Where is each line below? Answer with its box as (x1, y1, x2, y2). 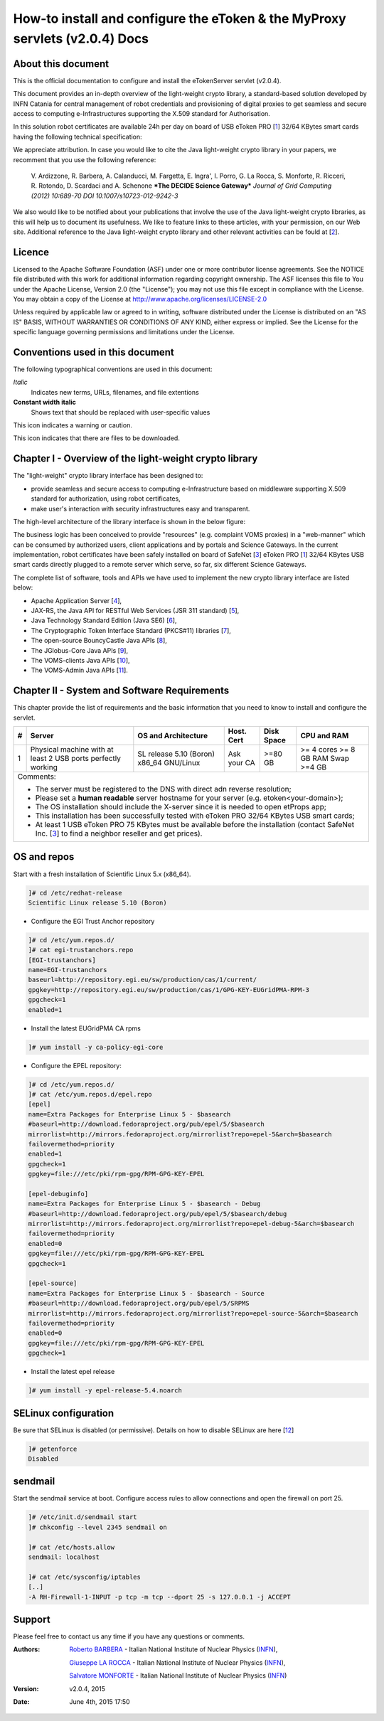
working (30, 762, 58, 772)
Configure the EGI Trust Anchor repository (31, 917, 155, 925)
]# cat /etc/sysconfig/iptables (28, 1572, 142, 1581)
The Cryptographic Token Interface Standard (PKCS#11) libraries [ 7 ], (31, 626, 231, 634)
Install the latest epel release (31, 1368, 115, 1376)
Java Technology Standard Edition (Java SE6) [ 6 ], (31, 616, 177, 625)
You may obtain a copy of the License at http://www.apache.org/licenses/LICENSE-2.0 (13, 295, 267, 304)
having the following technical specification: (13, 132, 142, 141)
